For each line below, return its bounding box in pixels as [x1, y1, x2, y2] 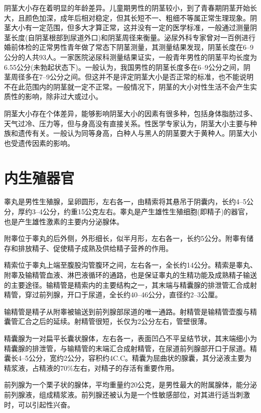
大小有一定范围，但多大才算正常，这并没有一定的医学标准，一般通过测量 [11, 22, 250, 33]
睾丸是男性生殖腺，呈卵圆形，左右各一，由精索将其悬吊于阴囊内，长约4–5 [4, 196, 246, 207]
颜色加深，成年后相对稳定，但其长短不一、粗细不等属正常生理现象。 [25, 12, 250, 23]
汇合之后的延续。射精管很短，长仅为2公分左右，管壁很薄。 [18, 316, 211, 326]
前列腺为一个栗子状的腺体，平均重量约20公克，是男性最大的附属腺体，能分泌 [4, 379, 257, 390]
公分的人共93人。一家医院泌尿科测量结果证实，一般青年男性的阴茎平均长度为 [4, 51, 257, 62]
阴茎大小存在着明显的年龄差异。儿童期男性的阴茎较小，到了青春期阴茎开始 [4, 3, 250, 13]
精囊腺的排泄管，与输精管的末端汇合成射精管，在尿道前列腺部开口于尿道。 [4, 343, 250, 353]
